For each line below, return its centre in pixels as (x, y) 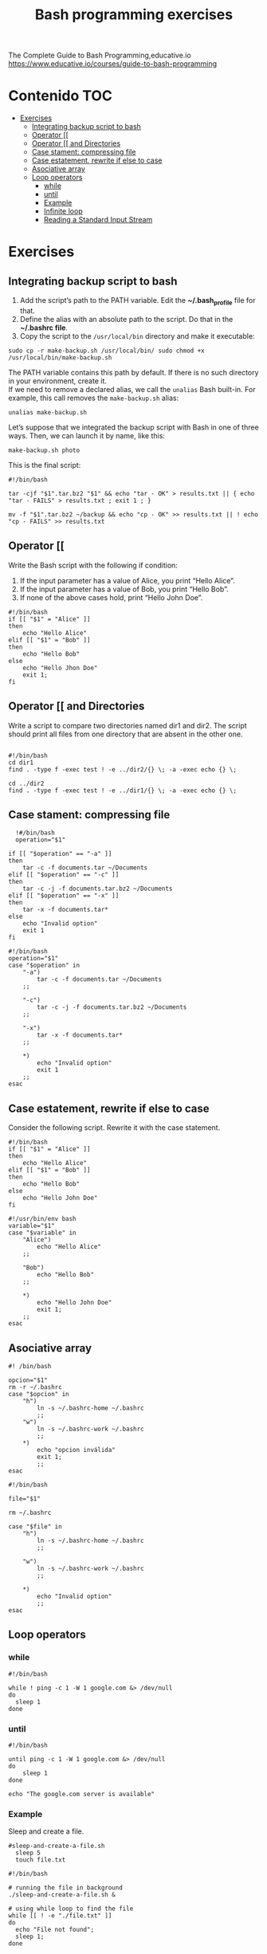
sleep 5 (28, 1853)
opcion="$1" (28, 1380)
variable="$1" (32, 1226)
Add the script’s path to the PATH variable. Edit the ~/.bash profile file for (137, 301)
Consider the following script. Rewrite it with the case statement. (114, 1128)
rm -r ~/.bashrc (35, 1387)
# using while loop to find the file (71, 1909)
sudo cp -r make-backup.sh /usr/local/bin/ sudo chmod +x (106, 351)
